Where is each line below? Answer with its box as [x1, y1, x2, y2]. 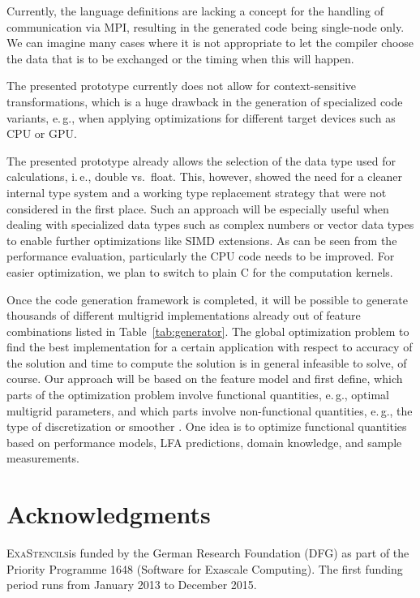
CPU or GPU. [6, 125, 77, 142]
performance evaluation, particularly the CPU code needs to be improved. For [6, 247, 395, 265]
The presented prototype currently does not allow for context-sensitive [6, 77, 356, 94]
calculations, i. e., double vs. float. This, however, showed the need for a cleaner [6, 168, 403, 185]
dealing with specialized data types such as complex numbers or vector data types [6, 216, 414, 233]
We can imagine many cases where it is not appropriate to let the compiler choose [6, 34, 414, 51]
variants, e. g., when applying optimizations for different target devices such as [6, 109, 396, 126]
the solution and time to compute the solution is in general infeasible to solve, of [6, 354, 407, 371]
